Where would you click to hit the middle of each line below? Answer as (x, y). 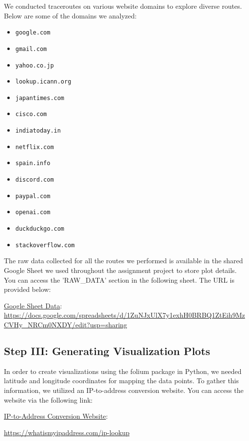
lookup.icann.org (43, 82)
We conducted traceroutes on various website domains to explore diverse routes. (123, 6)
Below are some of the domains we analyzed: (70, 15)
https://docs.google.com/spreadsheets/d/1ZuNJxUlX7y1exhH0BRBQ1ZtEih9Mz (124, 315)
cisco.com (31, 114)
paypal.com (33, 196)
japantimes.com (40, 98)
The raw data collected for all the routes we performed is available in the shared (124, 261)
